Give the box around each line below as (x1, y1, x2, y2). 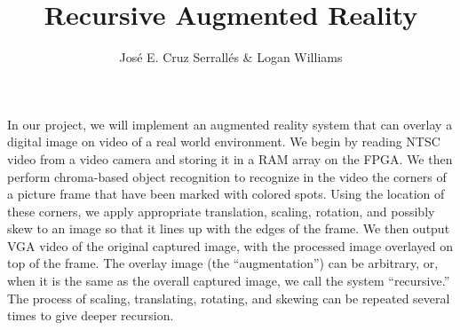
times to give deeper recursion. (7, 306, 174, 325)
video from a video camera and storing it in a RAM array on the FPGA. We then (7, 149, 453, 168)
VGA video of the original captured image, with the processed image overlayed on (7, 236, 454, 255)
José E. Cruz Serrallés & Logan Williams (119, 48, 343, 67)
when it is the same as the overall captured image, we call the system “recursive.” (7, 271, 450, 290)
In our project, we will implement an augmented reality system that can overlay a (7, 114, 453, 133)
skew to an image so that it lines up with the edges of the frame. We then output (7, 219, 450, 238)
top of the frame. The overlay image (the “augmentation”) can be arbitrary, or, (7, 254, 439, 272)
